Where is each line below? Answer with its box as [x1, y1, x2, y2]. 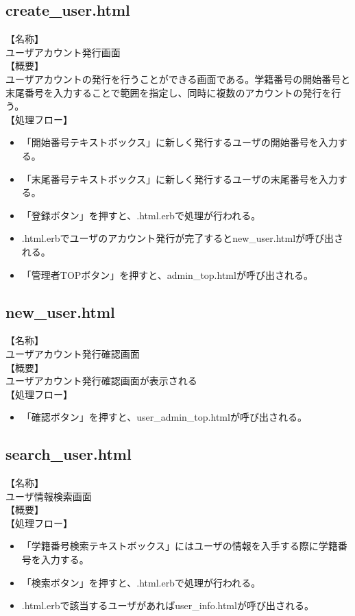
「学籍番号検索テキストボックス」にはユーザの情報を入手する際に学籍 [21, 539, 338, 553]
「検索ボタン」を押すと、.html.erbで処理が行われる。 [21, 575, 261, 589]
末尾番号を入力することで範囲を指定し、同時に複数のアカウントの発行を [5, 85, 332, 99]
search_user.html [5, 443, 132, 465]
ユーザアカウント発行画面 [5, 45, 121, 59]
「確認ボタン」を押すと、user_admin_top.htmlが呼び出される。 [21, 410, 307, 424]
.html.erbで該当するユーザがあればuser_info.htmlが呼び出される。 [21, 598, 314, 613]
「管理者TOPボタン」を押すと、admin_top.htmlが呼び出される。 [21, 267, 313, 282]
